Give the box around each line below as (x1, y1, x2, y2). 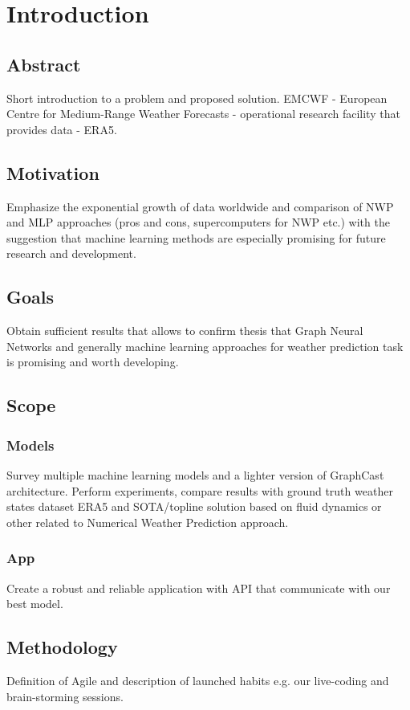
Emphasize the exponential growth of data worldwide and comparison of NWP (6, 198, 394, 214)
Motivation (6, 160, 99, 185)
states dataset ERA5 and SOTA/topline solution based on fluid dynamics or (6, 498, 382, 515)
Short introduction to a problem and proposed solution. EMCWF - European (6, 89, 388, 106)
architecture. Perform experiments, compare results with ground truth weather (6, 482, 393, 499)
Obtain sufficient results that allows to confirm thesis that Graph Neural (6, 322, 363, 339)
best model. (6, 595, 63, 612)
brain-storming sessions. (6, 688, 124, 704)
